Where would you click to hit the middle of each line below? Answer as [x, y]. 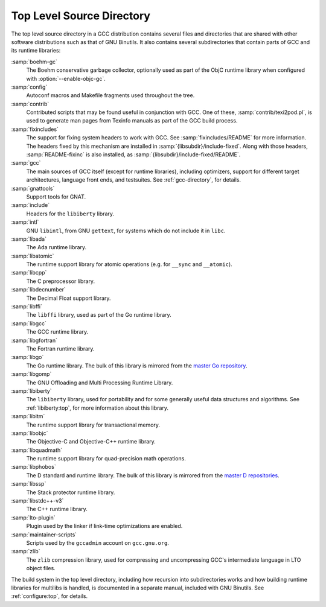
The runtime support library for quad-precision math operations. [106, 459]
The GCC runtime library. [57, 332]
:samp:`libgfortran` [34, 340]
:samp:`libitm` [28, 416]
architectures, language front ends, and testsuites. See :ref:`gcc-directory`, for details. [134, 180]
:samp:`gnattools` [33, 188]
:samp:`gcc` [26, 163]
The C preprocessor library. [61, 281]
